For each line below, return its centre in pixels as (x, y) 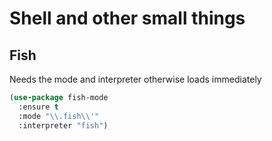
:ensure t (38, 107)
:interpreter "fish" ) (63, 125)
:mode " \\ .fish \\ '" (59, 116)
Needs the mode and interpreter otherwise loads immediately (135, 79)
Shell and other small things (127, 18)
